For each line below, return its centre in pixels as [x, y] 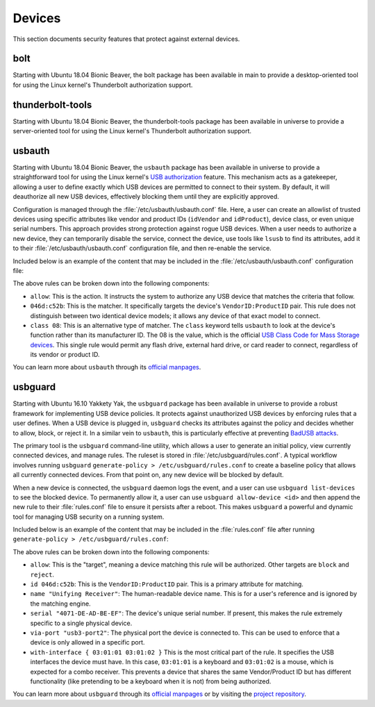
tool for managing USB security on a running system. [89, 517]
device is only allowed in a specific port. [87, 642]
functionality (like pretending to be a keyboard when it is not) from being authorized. [151, 681]
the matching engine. [60, 604]
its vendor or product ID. [65, 355]
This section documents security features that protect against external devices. [126, 39]
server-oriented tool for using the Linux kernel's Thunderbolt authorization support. [132, 131]
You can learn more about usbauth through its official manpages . [107, 367]
